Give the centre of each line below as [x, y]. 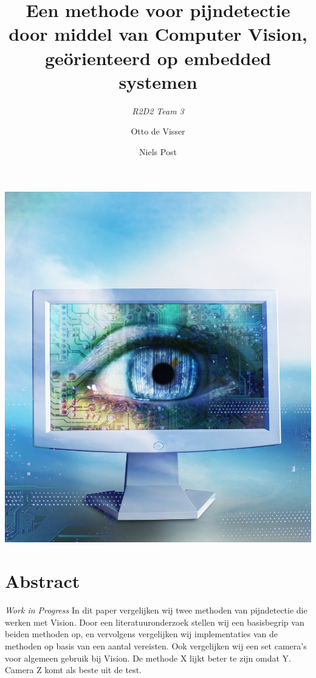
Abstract [43, 581]
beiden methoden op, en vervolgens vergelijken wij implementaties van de [141, 634]
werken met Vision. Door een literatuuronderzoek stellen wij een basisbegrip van [155, 622]
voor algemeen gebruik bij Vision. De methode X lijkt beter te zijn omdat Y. [148, 658]
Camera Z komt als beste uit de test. [73, 670]
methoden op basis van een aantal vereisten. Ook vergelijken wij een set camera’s [156, 645]
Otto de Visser [158, 131]
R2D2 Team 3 [158, 110]
